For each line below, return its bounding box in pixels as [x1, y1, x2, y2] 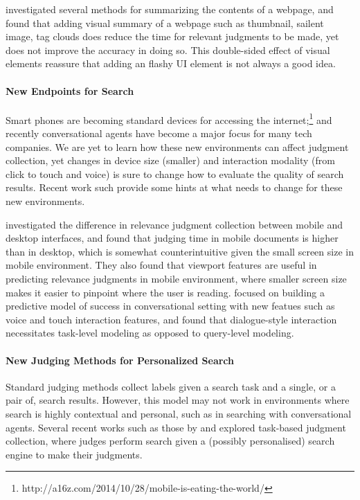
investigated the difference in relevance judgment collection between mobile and [6, 217, 343, 231]
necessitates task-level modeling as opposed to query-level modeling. [6, 325, 294, 340]
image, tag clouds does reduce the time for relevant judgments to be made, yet [6, 29, 339, 44]
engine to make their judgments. [6, 447, 143, 461]
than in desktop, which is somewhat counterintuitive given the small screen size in [6, 244, 354, 258]
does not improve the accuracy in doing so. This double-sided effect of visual [6, 42, 330, 57]
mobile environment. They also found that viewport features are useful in [6, 258, 317, 272]
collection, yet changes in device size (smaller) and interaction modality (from [6, 153, 335, 168]
